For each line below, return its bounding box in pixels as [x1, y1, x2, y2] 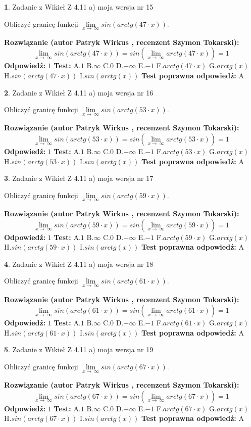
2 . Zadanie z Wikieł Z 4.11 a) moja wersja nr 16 [4, 87, 154, 98]
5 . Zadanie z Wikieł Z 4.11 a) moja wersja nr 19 [4, 344, 154, 355]
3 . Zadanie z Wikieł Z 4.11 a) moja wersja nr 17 [4, 173, 154, 183]
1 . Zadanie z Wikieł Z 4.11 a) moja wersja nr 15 [4, 2, 154, 12]
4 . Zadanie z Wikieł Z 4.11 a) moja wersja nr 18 [4, 258, 154, 269]
